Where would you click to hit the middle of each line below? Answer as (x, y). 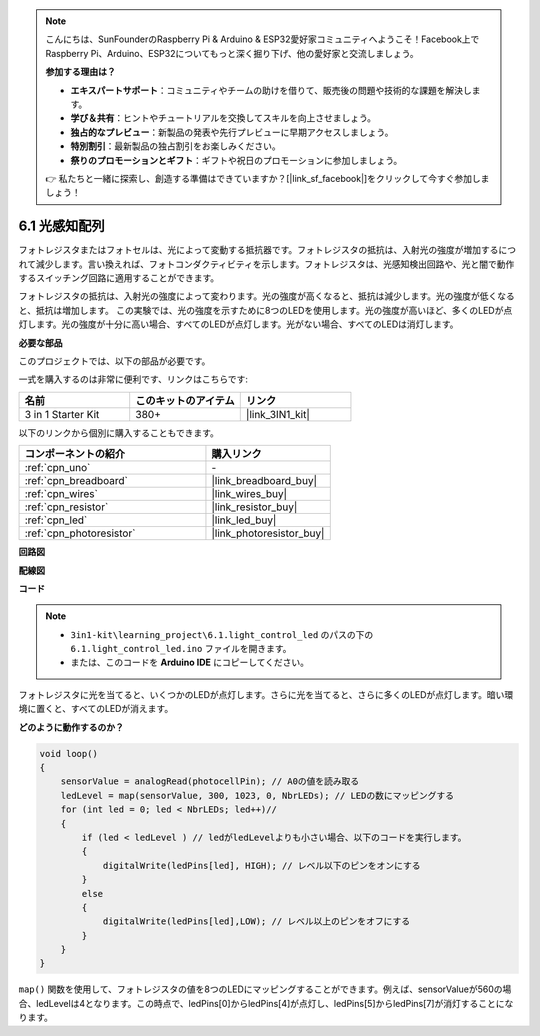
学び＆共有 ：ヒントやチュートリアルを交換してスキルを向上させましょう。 (223, 118)
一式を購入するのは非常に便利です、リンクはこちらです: (133, 379)
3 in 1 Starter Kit (62, 414)
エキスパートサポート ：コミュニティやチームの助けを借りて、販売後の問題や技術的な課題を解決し (271, 90)
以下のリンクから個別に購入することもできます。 (119, 432)
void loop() (69, 753)
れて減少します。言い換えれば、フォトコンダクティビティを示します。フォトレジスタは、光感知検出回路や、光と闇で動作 (266, 264)
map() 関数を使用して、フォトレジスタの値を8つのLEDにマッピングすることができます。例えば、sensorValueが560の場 (265, 989)
